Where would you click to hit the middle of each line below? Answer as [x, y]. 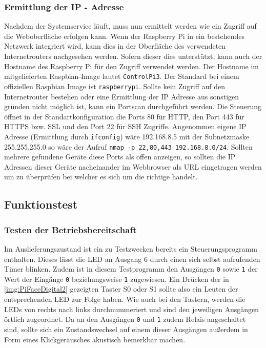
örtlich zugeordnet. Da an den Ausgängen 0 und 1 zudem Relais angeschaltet [125, 319]
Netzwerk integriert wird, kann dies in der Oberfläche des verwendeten [115, 46]
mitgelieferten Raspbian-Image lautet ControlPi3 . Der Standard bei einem [122, 76]
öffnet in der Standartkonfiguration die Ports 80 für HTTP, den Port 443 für [124, 116]
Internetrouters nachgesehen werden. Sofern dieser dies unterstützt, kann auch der [133, 56]
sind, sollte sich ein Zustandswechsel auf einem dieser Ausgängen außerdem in [126, 329]
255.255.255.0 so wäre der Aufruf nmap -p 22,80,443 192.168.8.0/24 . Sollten [128, 146]
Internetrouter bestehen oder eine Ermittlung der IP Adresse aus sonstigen [122, 96]
